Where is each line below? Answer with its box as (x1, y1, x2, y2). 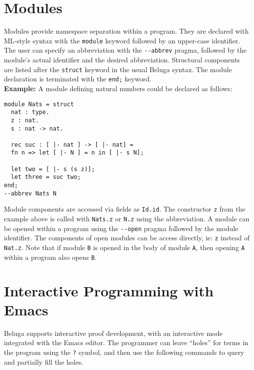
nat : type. (11, 109, 50, 116)
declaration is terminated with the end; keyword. (4, 74, 151, 84)
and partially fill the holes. (4, 356, 84, 367)
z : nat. (11, 117, 39, 124)
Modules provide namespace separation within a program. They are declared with (4, 26, 249, 36)
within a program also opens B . (4, 252, 97, 262)
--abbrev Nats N (4, 190, 57, 197)
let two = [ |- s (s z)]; (11, 165, 95, 173)
